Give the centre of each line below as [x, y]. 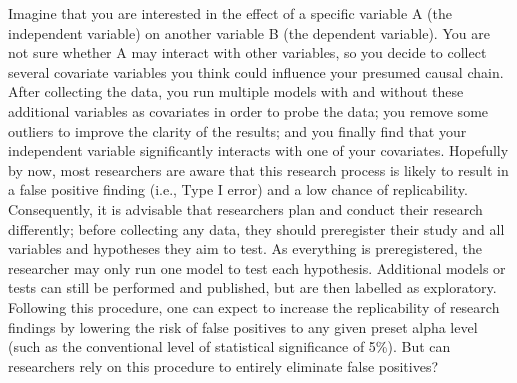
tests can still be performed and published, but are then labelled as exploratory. [252, 287]
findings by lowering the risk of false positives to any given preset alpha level [243, 326]
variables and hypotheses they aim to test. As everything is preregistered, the [245, 248]
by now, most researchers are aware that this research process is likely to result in [258, 169]
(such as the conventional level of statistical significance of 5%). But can [229, 346]
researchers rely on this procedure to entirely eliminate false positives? [223, 365]
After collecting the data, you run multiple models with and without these [236, 91]
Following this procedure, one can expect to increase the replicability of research [254, 306]
